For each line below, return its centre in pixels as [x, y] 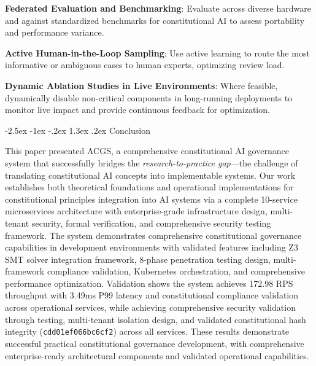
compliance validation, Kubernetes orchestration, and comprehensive [176, 271]
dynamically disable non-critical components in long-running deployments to [149, 97]
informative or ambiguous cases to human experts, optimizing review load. [145, 65]
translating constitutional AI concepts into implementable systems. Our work [150, 175]
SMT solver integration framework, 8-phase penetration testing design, [138, 259]
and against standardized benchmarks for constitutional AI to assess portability [155, 20]
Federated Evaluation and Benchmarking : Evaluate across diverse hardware [158, 8]
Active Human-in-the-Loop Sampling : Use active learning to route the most [157, 53]
